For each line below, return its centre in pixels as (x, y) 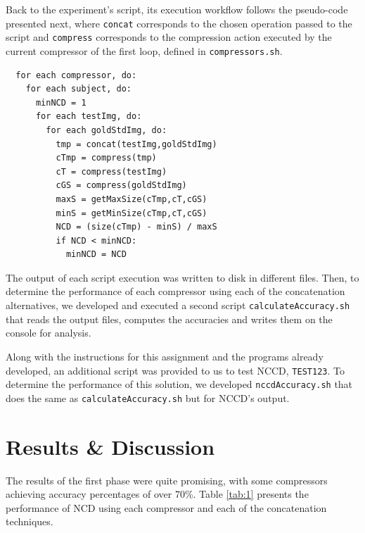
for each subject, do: (78, 89)
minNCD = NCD (96, 255)
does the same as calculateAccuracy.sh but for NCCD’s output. (148, 397)
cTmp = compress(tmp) (106, 158)
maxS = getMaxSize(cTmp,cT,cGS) (132, 199)
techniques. (30, 521)
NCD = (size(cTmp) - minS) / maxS (136, 227)
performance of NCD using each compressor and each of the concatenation (166, 507)
